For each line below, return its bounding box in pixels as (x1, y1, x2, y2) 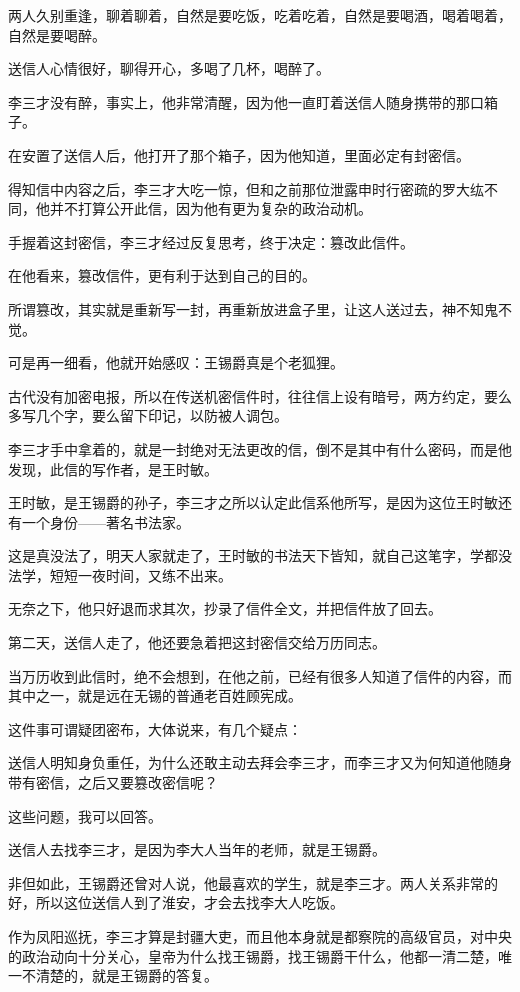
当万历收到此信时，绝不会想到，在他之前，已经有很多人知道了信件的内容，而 (8, 665, 512, 686)
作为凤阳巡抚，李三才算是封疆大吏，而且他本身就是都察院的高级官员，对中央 (8, 926, 512, 946)
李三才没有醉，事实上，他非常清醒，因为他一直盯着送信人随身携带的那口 (8, 91, 484, 112)
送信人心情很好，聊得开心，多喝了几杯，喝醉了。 (8, 58, 330, 79)
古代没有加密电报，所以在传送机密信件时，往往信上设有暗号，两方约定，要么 (8, 385, 512, 406)
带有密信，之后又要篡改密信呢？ (8, 772, 218, 793)
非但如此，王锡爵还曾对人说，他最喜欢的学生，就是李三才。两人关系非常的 (8, 872, 498, 893)
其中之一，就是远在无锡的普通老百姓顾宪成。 (8, 685, 302, 706)
